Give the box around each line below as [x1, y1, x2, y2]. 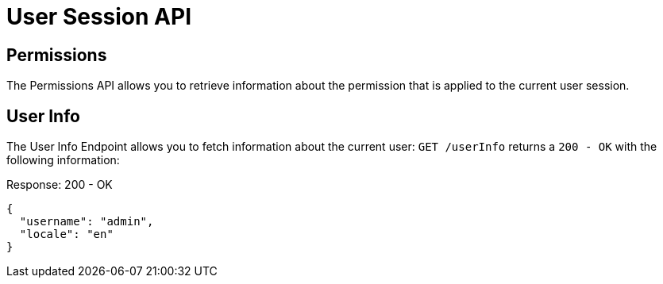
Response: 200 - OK [6, 178, 113, 192]
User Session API [6, 3, 191, 30]
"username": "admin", [19, 215, 154, 228]
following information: [6, 153, 120, 167]
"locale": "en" [19, 228, 114, 241]
